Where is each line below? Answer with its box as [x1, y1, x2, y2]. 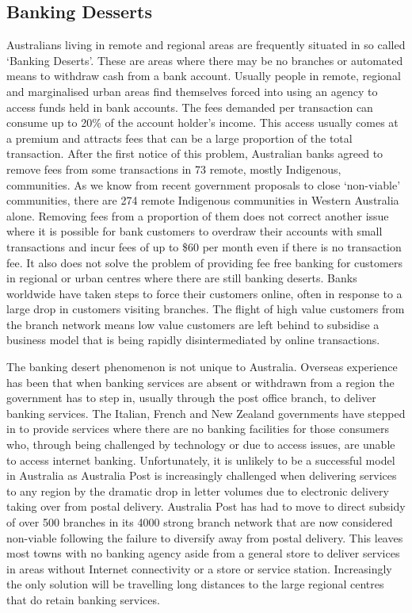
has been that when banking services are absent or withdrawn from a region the [6, 374, 395, 390]
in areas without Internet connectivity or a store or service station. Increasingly [6, 560, 392, 577]
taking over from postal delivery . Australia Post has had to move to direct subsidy [6, 498, 406, 515]
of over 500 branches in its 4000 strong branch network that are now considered [6, 514, 393, 531]
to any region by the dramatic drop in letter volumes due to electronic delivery [6, 482, 389, 499]
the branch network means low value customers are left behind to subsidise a [6, 316, 380, 332]
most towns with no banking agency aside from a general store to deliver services [6, 545, 400, 561]
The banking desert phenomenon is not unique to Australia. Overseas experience [6, 358, 398, 375]
